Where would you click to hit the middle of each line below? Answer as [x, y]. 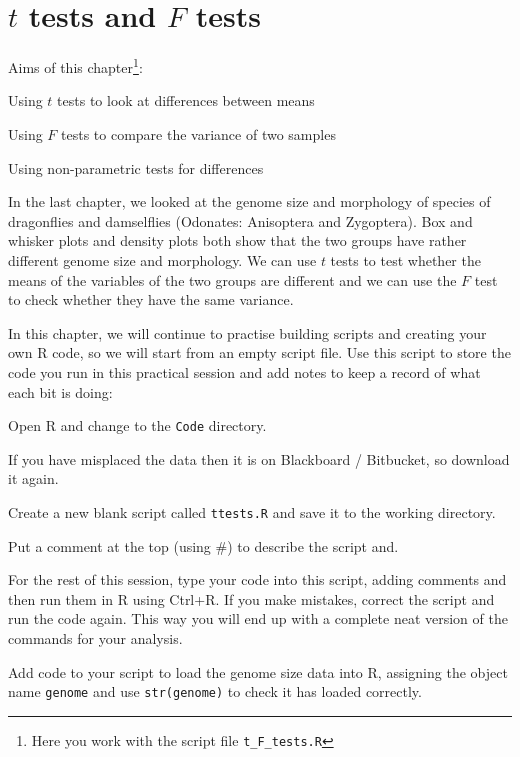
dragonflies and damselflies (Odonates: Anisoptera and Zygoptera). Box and [240, 220]
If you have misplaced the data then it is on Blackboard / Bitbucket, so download [259, 458]
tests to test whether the [405, 259]
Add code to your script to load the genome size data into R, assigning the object [258, 671]
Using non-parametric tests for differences [136, 167]
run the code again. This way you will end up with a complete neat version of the [258, 618]
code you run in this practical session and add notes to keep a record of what [244, 371]
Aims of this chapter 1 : [75, 65]
